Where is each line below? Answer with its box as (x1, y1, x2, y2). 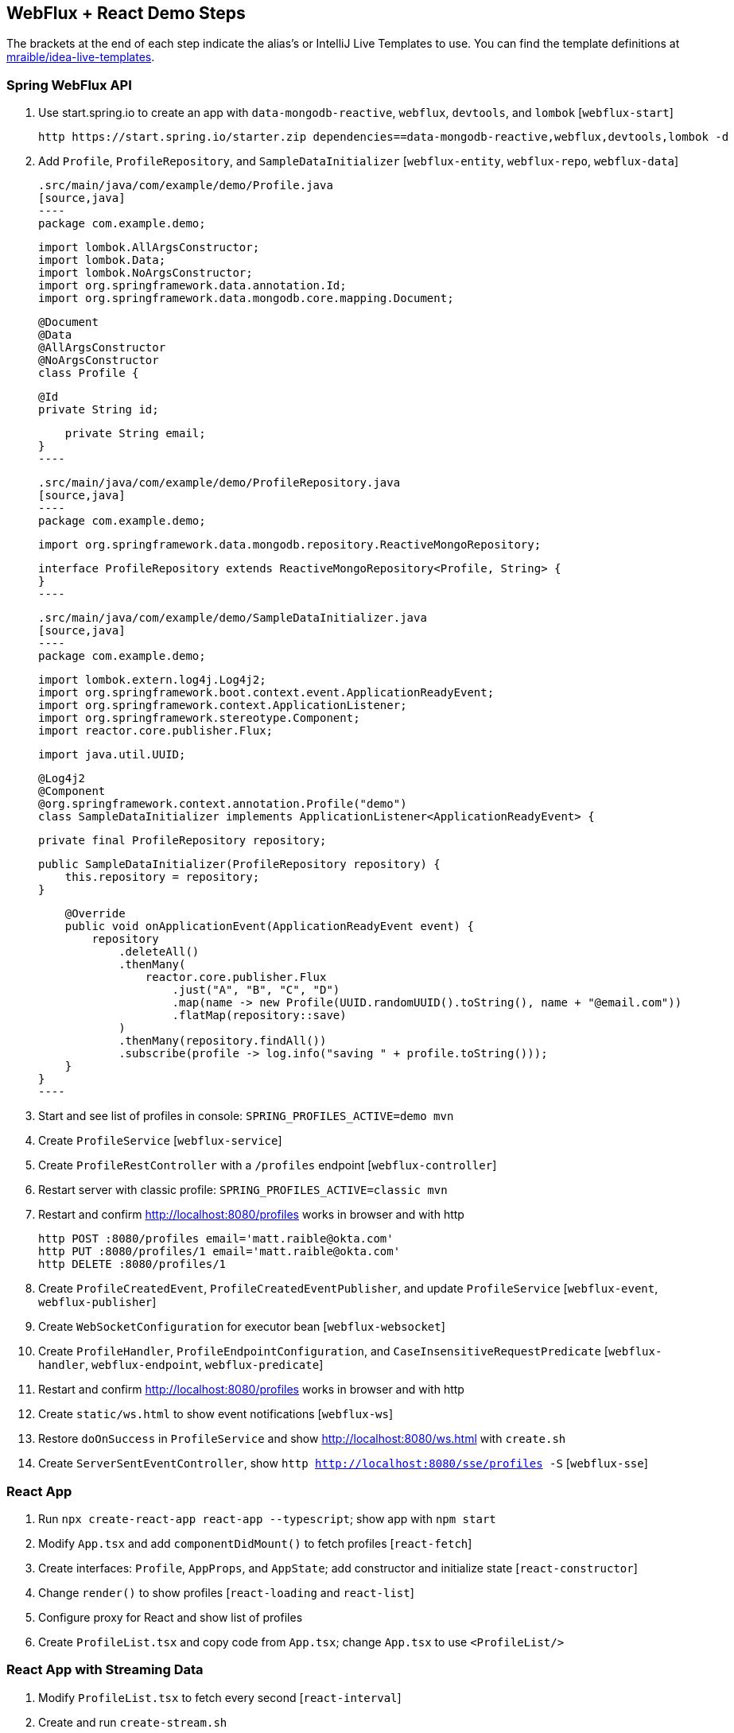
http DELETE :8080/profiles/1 (38, 1258, 227, 1271)
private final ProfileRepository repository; (38, 834, 327, 847)
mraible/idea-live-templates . (6, 50, 155, 64)
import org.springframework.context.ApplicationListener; (38, 699, 407, 712)
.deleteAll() (118, 945, 200, 959)
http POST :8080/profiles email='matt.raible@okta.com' (38, 1232, 394, 1246)
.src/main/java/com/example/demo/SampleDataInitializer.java (38, 611, 427, 625)
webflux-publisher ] (38, 1295, 157, 1309)
